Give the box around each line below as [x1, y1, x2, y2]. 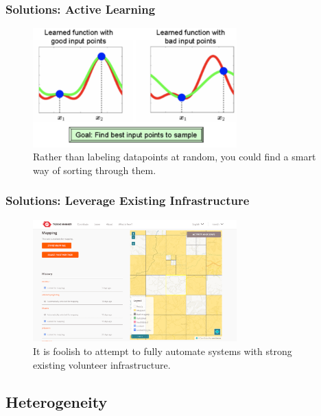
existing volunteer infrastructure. [33, 357, 171, 371]
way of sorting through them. [33, 162, 156, 177]
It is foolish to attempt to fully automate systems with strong [33, 344, 292, 358]
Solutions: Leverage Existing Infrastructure [5, 192, 250, 209]
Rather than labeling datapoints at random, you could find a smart [33, 149, 316, 164]
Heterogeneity [5, 391, 108, 412]
